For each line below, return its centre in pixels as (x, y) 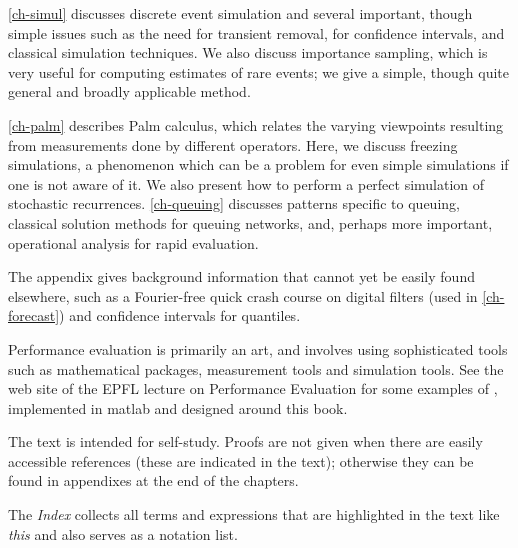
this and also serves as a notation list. (123, 533)
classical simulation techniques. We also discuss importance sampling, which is (248, 52)
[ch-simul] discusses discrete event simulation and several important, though (240, 13)
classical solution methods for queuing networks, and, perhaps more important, (250, 222)
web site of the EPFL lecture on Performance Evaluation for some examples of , (253, 388)
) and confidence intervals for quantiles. (180, 315)
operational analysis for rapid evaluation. (133, 242)
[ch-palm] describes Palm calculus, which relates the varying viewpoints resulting (256, 124)
